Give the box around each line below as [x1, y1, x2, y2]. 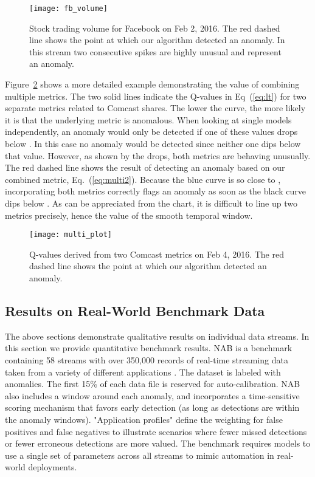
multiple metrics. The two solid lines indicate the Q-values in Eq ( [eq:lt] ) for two [5, 89, 306, 102]
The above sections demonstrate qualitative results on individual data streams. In [5, 329, 310, 342]
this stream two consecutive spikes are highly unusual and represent [29, 45, 282, 58]
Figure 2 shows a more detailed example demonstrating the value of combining [5, 78, 300, 91]
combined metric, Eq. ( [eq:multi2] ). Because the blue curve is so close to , [5, 173, 281, 185]
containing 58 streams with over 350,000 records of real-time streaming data [5, 353, 289, 366]
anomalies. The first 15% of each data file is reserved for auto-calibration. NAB [5, 377, 300, 390]
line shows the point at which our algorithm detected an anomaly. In [29, 33, 285, 46]
